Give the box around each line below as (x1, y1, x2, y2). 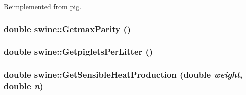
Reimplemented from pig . (4, 1, 82, 11)
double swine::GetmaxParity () (4, 22, 131, 35)
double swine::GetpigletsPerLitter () (4, 45, 153, 58)
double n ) (4, 80, 43, 92)
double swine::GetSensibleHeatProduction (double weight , (4, 68, 243, 81)
